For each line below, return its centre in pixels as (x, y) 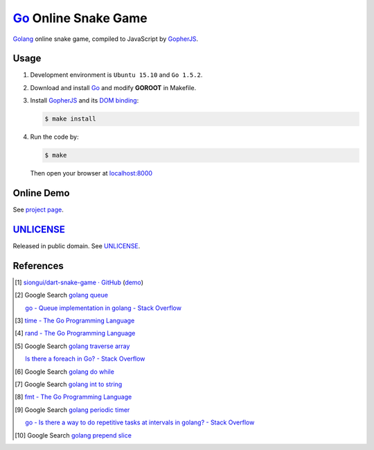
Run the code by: (54, 137)
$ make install (70, 119)
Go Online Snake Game (80, 18)
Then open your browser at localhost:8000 (91, 173)
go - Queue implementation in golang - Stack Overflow (103, 308)
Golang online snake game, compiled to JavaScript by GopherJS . (106, 39)
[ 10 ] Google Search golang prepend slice (73, 435)
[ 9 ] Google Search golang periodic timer (72, 410)
